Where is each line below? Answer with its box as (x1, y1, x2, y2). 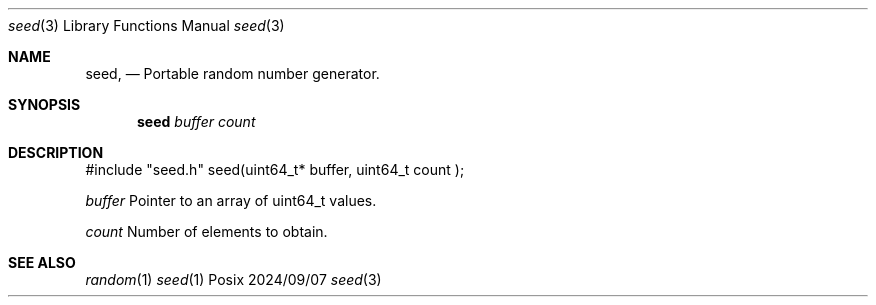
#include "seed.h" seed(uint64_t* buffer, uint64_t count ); (85, 161, 465, 178)
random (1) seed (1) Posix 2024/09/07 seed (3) (85, 271, 382, 288)
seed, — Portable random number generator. (85, 65, 380, 82)
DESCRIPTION (8, 144, 104, 161)
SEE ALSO (8, 254, 76, 271)
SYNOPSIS (8, 96, 81, 113)
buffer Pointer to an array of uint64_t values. (85, 192, 377, 209)
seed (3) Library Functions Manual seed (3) (8, 17, 285, 34)
